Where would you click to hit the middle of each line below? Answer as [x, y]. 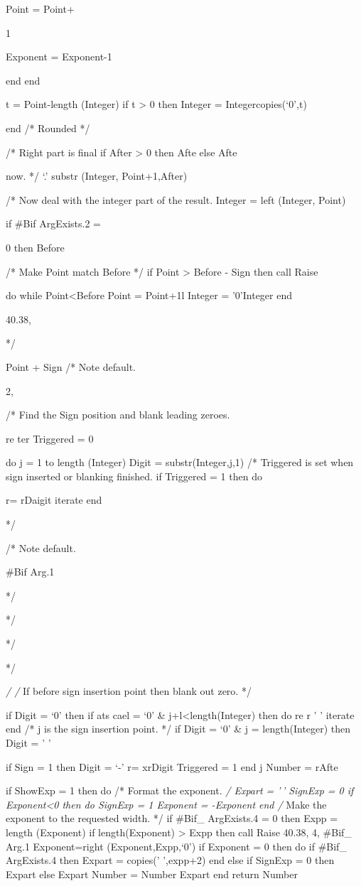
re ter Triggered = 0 [50, 438]
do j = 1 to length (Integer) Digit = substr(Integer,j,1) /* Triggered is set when [180, 462]
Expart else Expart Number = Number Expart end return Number [152, 874]
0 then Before [35, 247]
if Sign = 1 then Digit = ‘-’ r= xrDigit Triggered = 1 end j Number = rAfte [172, 766]
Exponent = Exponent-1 [59, 56]
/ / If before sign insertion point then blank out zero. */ [129, 691]
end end [23, 80]
